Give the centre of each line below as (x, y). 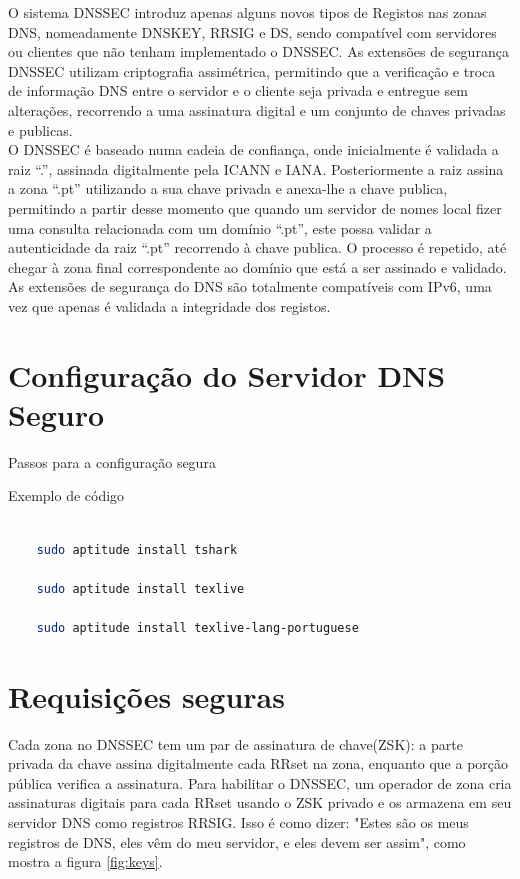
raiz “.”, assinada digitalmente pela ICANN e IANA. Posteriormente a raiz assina (256, 168)
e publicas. (40, 129)
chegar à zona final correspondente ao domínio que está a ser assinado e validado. (257, 266)
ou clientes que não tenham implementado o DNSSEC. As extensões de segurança (258, 51)
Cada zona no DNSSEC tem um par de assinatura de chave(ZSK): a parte (235, 743)
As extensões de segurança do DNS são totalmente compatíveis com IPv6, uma (250, 286)
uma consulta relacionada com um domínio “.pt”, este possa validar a (220, 227)
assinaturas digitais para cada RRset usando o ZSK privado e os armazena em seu (260, 802)
